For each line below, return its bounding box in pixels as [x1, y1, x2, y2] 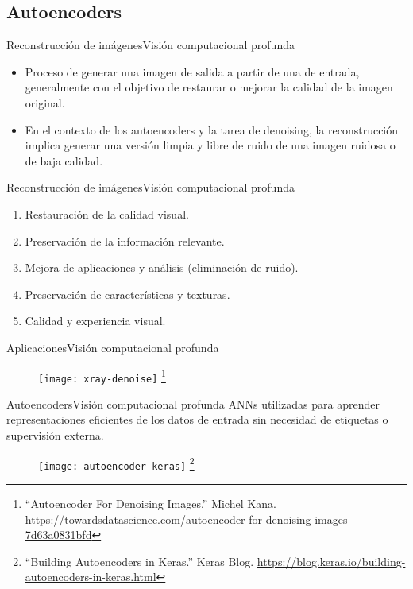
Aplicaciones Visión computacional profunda [6, 339, 219, 355]
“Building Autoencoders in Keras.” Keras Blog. [25, 552, 254, 569]
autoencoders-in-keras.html [25, 568, 156, 585]
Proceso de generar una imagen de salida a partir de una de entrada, [25, 63, 360, 79]
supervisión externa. [6, 427, 104, 444]
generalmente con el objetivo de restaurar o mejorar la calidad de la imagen [25, 79, 393, 95]
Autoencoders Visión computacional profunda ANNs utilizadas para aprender [6, 395, 380, 412]
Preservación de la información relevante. [25, 232, 225, 249]
